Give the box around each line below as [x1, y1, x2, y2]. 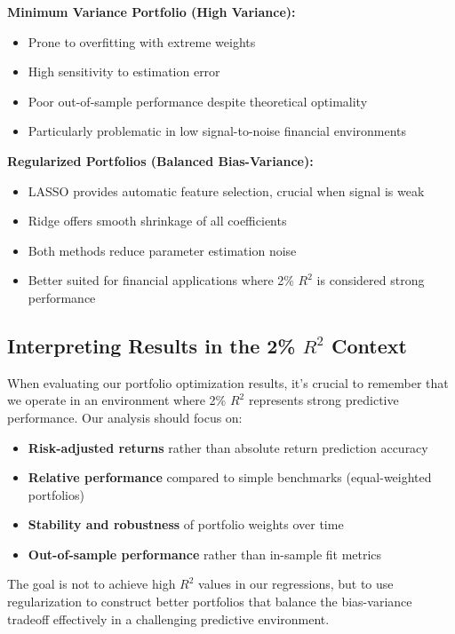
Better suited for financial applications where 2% [28, 271, 294, 289]
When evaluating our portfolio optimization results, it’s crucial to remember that [7, 373, 449, 392]
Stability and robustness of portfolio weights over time [28, 515, 344, 534]
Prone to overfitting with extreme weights [28, 32, 256, 51]
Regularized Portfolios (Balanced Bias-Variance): [7, 151, 314, 170]
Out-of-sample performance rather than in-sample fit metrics [28, 544, 382, 563]
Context [331, 331, 407, 359]
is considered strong [316, 271, 425, 289]
